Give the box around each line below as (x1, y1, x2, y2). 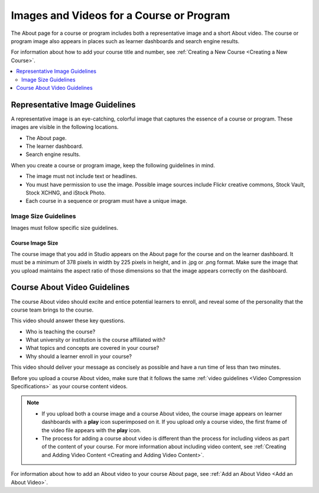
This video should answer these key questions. (11, 317, 125, 325)
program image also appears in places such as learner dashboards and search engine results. (11, 37, 240, 44)
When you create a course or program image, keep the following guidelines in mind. (11, 161, 215, 168)
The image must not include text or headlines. (25, 173, 138, 180)
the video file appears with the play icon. (41, 426, 141, 434)
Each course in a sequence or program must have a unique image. (25, 197, 187, 205)
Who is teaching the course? (25, 328, 96, 335)
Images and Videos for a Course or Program (11, 9, 230, 22)
